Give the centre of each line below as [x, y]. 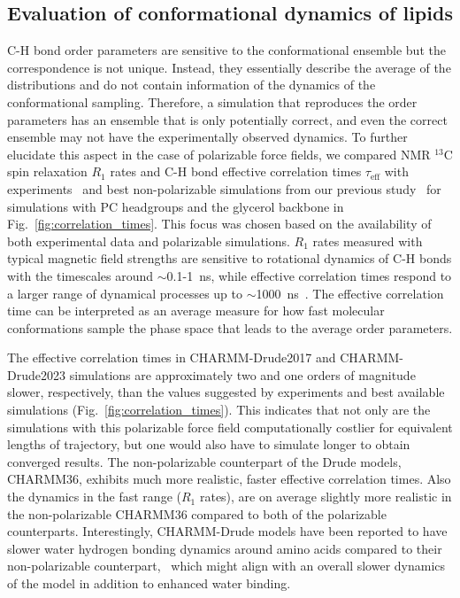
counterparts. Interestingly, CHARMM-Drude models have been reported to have [227, 531]
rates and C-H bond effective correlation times [236, 171]
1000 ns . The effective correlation [350, 293]
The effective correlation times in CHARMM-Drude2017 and [172, 357]
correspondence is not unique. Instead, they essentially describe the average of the [229, 67]
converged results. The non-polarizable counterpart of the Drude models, [204, 461]
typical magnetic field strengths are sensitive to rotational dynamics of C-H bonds [230, 258]
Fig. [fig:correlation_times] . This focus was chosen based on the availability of [219, 224]
